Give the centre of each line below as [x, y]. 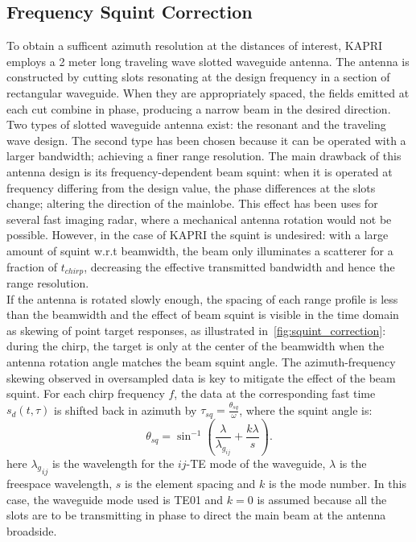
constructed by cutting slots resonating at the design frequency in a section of [198, 77]
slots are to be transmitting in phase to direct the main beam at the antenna [196, 515]
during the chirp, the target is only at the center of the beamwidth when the [196, 346]
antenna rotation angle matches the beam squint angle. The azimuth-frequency [201, 361]
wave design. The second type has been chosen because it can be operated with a [206, 140]
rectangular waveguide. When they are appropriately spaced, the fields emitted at [208, 92]
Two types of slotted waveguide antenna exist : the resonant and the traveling [196, 124]
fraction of [32, 266]
